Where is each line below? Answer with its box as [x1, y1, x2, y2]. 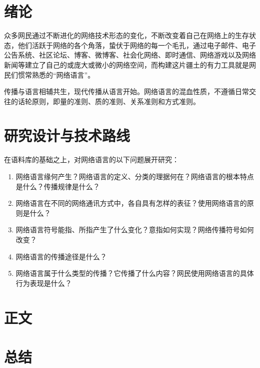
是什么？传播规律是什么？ [15, 181, 100, 191]
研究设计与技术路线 [4, 125, 130, 146]
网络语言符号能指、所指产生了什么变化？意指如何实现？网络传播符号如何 [15, 224, 254, 235]
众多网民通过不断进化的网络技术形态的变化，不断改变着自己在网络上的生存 [4, 30, 249, 41]
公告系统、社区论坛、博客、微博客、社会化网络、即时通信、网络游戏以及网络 [4, 50, 256, 60]
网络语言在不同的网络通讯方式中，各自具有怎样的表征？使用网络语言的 [15, 198, 247, 208]
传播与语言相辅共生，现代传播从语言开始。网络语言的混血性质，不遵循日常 [4, 86, 249, 97]
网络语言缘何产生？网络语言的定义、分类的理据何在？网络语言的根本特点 [15, 171, 254, 181]
